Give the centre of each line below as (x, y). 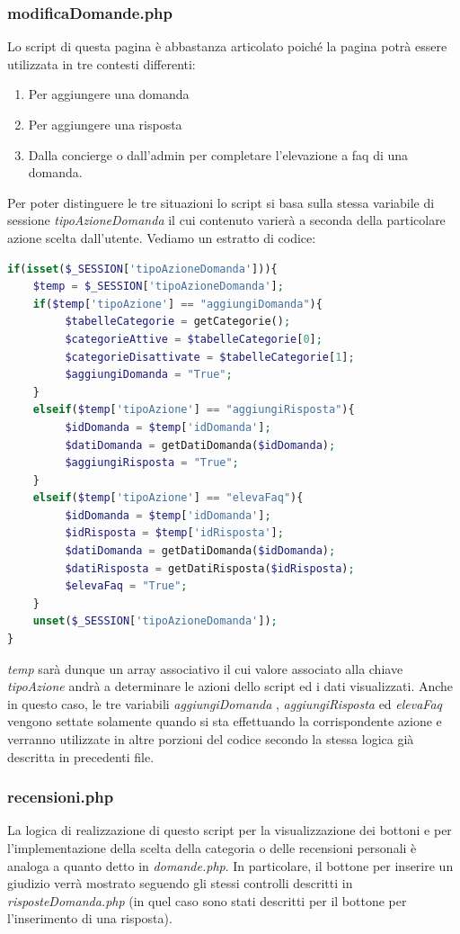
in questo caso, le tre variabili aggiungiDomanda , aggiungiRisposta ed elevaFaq (225, 703)
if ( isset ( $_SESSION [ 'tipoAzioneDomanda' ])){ (142, 269)
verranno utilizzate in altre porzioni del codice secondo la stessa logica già (211, 739)
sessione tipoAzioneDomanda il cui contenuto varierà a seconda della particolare (226, 220)
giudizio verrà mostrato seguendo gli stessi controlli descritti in (180, 883)
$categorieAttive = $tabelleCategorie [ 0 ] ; (194, 339)
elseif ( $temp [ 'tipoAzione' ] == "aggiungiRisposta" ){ (194, 410)
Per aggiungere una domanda (109, 94)
